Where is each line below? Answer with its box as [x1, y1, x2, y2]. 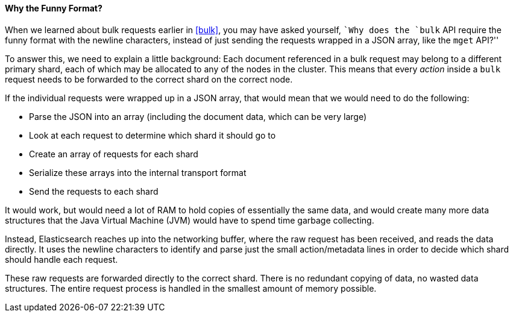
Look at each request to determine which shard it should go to [29, 130, 276, 140]
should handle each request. [5, 254, 118, 265]
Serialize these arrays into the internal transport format [29, 167, 247, 178]
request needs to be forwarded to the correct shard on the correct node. [5, 74, 293, 84]
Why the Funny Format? [5, 3, 102, 13]
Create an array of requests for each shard [29, 148, 198, 159]
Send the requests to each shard [29, 186, 159, 196]
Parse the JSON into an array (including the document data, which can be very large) [29, 111, 367, 122]
